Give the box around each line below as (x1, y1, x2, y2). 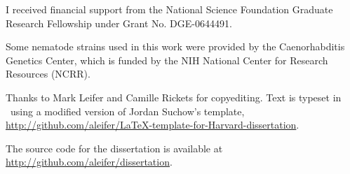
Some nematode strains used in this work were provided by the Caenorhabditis (6, 39, 345, 54)
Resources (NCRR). (6, 66, 90, 81)
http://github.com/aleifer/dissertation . (6, 154, 173, 169)
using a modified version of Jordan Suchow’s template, (10, 103, 245, 118)
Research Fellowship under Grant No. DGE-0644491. (6, 15, 232, 30)
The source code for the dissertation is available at (6, 140, 223, 155)
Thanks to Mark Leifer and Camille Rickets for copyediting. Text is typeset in (6, 89, 342, 104)
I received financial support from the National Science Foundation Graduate (6, 2, 333, 16)
